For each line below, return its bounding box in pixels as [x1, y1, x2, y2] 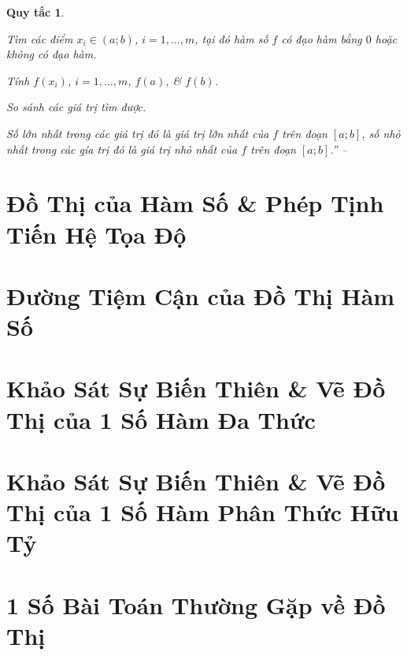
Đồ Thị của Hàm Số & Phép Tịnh [6, 187, 384, 219]
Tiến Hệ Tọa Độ [6, 218, 187, 250]
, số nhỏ [361, 125, 401, 141]
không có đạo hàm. [6, 46, 97, 62]
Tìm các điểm [6, 30, 73, 47]
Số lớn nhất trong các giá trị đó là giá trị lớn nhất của [6, 125, 269, 141]
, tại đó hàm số [194, 30, 268, 47]
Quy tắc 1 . [6, 4, 65, 20]
